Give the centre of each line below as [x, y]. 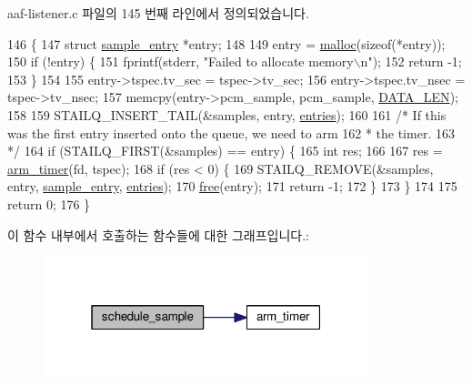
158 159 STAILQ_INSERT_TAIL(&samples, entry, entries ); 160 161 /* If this [227, 114]
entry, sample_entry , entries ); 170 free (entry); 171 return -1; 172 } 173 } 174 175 [232, 186]
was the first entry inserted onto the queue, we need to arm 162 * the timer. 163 [231, 132]
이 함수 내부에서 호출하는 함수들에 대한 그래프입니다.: [158, 234]
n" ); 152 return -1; [411, 61]
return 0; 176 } [49, 203]
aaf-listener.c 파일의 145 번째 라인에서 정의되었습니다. [158, 13]
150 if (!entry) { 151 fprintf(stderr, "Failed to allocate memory [181, 61]
